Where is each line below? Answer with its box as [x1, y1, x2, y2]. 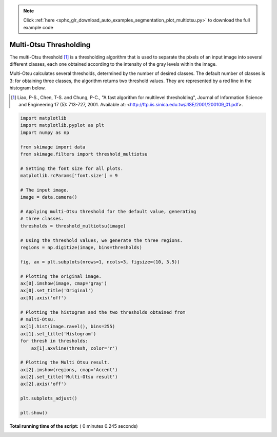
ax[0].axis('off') [20, 295, 67, 300]
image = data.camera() [20, 194, 77, 200]
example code [23, 24, 53, 30]
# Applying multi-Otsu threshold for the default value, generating [20, 208, 196, 215]
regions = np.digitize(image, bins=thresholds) [20, 244, 142, 251]
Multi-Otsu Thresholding [9, 40, 91, 49]
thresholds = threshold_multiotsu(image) [20, 223, 126, 229]
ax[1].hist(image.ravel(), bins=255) [20, 324, 115, 330]
